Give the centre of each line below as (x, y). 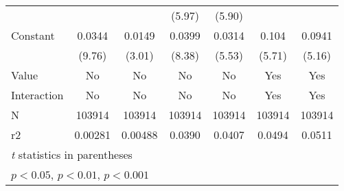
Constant (33, 35)
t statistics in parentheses (72, 154)
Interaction (37, 95)
